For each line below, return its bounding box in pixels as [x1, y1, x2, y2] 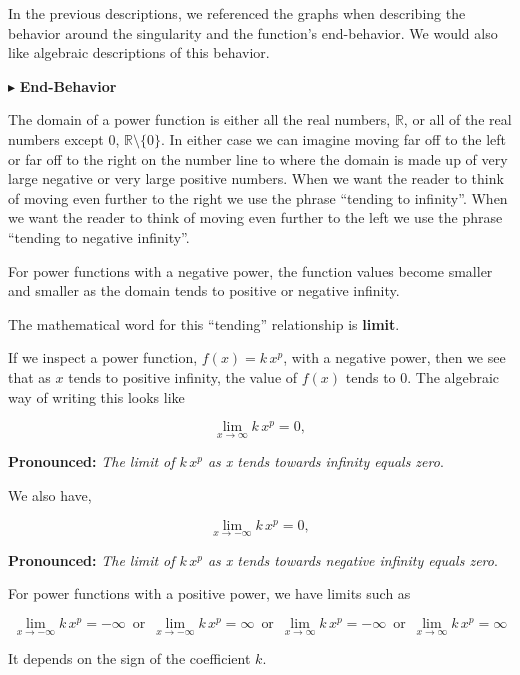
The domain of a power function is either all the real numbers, [8, 109, 391, 130]
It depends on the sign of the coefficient [8, 648, 251, 669]
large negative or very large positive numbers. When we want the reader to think [8, 168, 504, 189]
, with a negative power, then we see [283, 347, 506, 368]
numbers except [8, 128, 104, 149]
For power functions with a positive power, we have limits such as [8, 583, 411, 604]
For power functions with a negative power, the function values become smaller [8, 260, 493, 281]
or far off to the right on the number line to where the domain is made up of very [8, 148, 508, 169]
